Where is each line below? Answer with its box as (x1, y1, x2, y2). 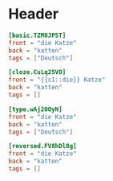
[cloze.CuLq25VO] (8, 68, 67, 76)
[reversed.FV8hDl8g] (8, 142, 78, 150)
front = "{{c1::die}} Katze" (8, 76, 106, 84)
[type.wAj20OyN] (8, 105, 63, 113)
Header (8, 5, 59, 23)
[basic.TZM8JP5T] (8, 31, 67, 39)
